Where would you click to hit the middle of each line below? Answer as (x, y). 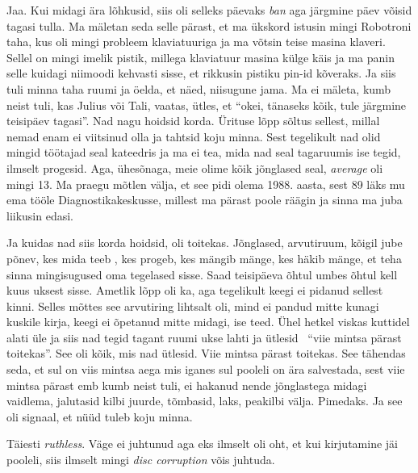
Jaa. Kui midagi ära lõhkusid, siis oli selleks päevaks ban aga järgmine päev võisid (209, 10)
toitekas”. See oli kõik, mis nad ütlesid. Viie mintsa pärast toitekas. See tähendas (206, 353)
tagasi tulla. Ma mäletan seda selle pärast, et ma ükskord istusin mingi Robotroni (209, 25)
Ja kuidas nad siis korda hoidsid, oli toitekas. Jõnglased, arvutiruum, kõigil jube (205, 243)
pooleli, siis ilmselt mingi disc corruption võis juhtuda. (141, 460)
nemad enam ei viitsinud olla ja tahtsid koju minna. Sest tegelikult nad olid (194, 136)
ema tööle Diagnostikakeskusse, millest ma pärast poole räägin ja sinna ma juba (205, 200)
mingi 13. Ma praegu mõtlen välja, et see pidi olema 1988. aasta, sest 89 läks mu (206, 184)
